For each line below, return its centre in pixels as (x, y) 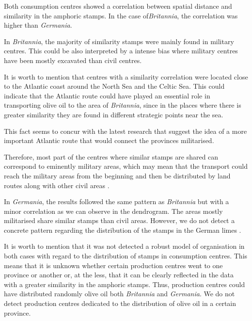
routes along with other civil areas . (57, 185)
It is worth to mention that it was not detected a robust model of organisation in (124, 246)
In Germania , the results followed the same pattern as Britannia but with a (117, 201)
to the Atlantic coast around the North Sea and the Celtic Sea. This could (114, 86)
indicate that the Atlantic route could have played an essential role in (107, 95)
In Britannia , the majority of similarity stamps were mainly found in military (119, 41)
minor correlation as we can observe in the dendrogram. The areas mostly (113, 211)
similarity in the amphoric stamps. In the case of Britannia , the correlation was (121, 15)
